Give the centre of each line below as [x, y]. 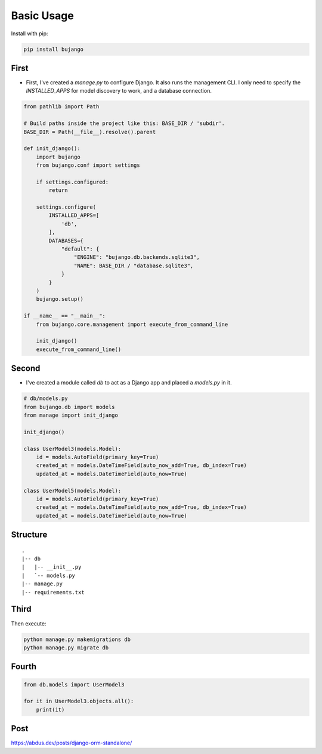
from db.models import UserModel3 [74, 684]
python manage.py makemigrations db [77, 639]
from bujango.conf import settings [88, 165]
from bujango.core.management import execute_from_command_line [132, 324]
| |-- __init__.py [52, 567]
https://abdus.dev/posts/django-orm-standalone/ [72, 743]
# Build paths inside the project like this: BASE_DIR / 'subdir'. [124, 123]
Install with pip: [30, 33]
